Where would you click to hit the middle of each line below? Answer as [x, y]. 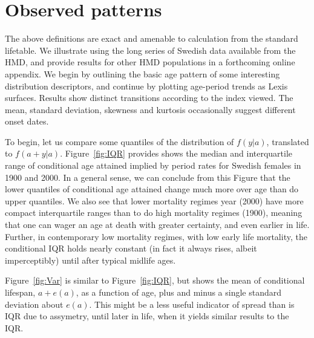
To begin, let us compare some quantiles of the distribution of [119, 141]
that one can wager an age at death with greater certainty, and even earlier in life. [157, 225]
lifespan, [20, 292]
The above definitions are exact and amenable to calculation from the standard [152, 38]
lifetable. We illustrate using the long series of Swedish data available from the [150, 50]
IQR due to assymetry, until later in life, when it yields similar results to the [147, 316]
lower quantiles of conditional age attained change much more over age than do [152, 189]
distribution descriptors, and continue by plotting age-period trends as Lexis [146, 86]
